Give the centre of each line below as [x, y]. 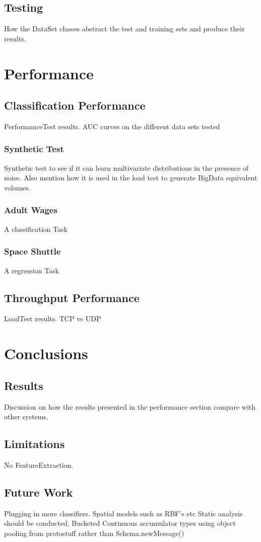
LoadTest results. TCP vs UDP [53, 318]
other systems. [26, 416]
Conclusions [46, 353]
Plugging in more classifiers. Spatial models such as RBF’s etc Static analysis [123, 513]
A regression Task [31, 270]
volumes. [17, 187]
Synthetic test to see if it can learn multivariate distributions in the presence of [126, 167]
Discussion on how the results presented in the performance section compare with [130, 406]
